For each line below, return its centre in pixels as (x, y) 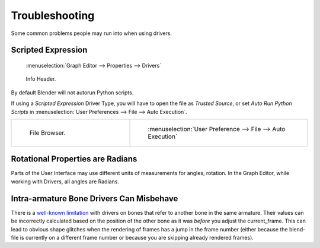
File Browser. (47, 132)
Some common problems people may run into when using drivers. (91, 33)
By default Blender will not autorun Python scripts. (72, 93)
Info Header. (41, 79)
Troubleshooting (53, 15)
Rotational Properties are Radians (74, 159)
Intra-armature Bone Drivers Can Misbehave (95, 198)
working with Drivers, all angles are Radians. (65, 182)
